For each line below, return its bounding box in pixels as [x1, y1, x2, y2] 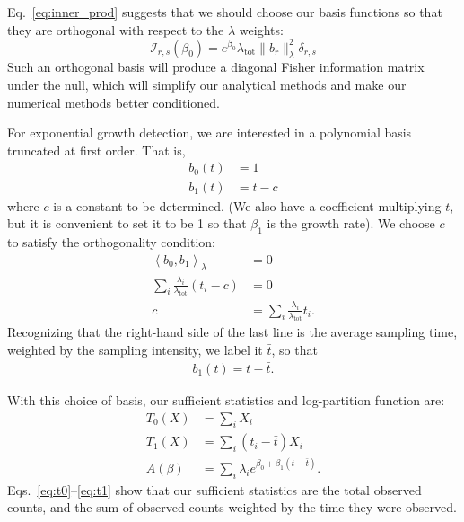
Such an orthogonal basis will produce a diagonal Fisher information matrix [7, 58, 425, 76]
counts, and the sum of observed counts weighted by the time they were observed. [7, 498, 457, 517]
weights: [239, 20, 284, 39]
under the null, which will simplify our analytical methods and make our [7, 75, 407, 94]
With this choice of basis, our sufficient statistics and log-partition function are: [7, 390, 445, 409]
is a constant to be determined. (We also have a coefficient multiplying [53, 196, 442, 215]
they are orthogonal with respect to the [7, 20, 224, 39]
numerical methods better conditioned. [7, 93, 221, 111]
